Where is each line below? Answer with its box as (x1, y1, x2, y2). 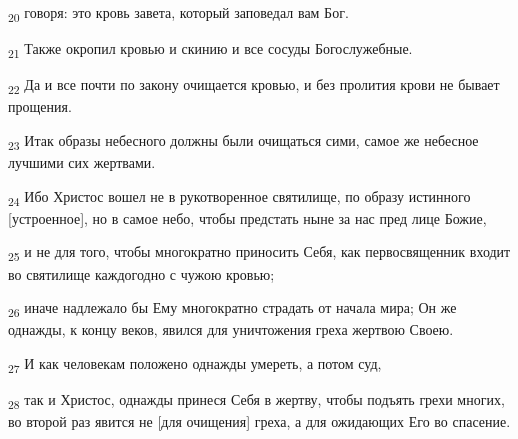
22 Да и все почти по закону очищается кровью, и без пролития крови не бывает (8, 74, 500, 98)
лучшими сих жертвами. (8, 152, 156, 173)
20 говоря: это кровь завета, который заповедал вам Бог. (8, 2, 349, 25)
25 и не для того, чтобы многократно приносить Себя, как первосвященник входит (8, 241, 511, 265)
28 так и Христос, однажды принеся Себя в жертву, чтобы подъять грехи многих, (8, 388, 505, 412)
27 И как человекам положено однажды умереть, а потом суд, (8, 352, 382, 376)
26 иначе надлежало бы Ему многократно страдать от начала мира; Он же (8, 297, 457, 320)
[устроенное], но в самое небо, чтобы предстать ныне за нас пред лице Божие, (8, 207, 487, 228)
